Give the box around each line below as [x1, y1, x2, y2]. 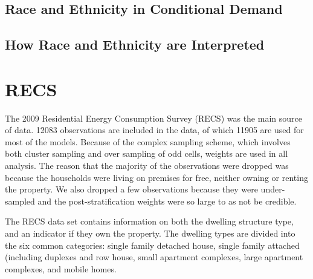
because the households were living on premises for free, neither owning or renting [5, 171, 308, 183]
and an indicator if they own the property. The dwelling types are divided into [5, 227, 295, 240]
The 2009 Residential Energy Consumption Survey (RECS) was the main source [5, 111, 302, 124]
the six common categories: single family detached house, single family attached [5, 238, 300, 251]
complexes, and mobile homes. [5, 262, 117, 275]
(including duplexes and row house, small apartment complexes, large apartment [5, 251, 303, 263]
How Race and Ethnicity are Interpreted [5, 35, 265, 54]
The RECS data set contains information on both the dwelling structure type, [5, 215, 294, 228]
